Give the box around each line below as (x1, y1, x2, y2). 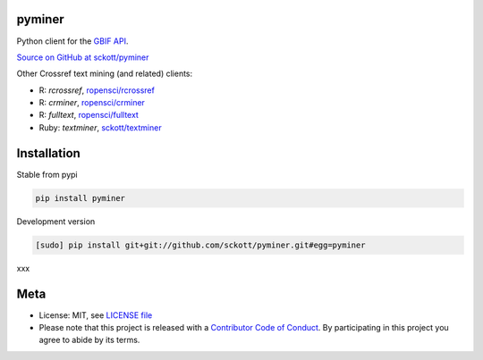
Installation (16, 146, 80, 161)
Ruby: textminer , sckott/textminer (38, 121, 162, 133)
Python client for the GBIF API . (16, 36, 129, 46)
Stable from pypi (16, 169, 78, 180)
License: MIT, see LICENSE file (38, 309, 153, 321)
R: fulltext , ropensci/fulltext (38, 110, 139, 121)
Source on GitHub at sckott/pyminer (16, 52, 149, 63)
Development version (16, 215, 96, 227)
